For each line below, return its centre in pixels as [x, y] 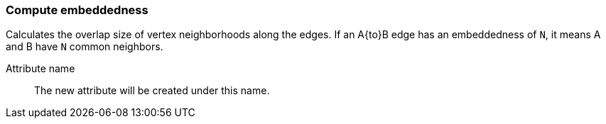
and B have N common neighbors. [85, 47]
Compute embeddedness [77, 10]
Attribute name [40, 69]
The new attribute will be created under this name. [152, 91]
